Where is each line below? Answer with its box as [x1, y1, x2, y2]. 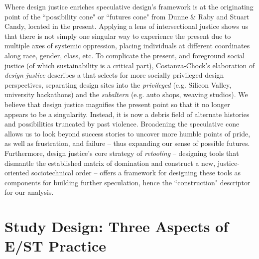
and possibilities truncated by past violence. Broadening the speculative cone [4, 119, 240, 129]
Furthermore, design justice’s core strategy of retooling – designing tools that [4, 147, 239, 158]
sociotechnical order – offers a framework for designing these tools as [31, 167, 241, 178]
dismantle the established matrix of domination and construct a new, [4, 157, 216, 168]
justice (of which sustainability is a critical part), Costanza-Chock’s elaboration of [4, 60, 255, 70]
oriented [4, 167, 29, 178]
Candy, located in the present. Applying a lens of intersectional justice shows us [4, 21, 249, 31]
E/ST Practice [4, 236, 107, 256]
